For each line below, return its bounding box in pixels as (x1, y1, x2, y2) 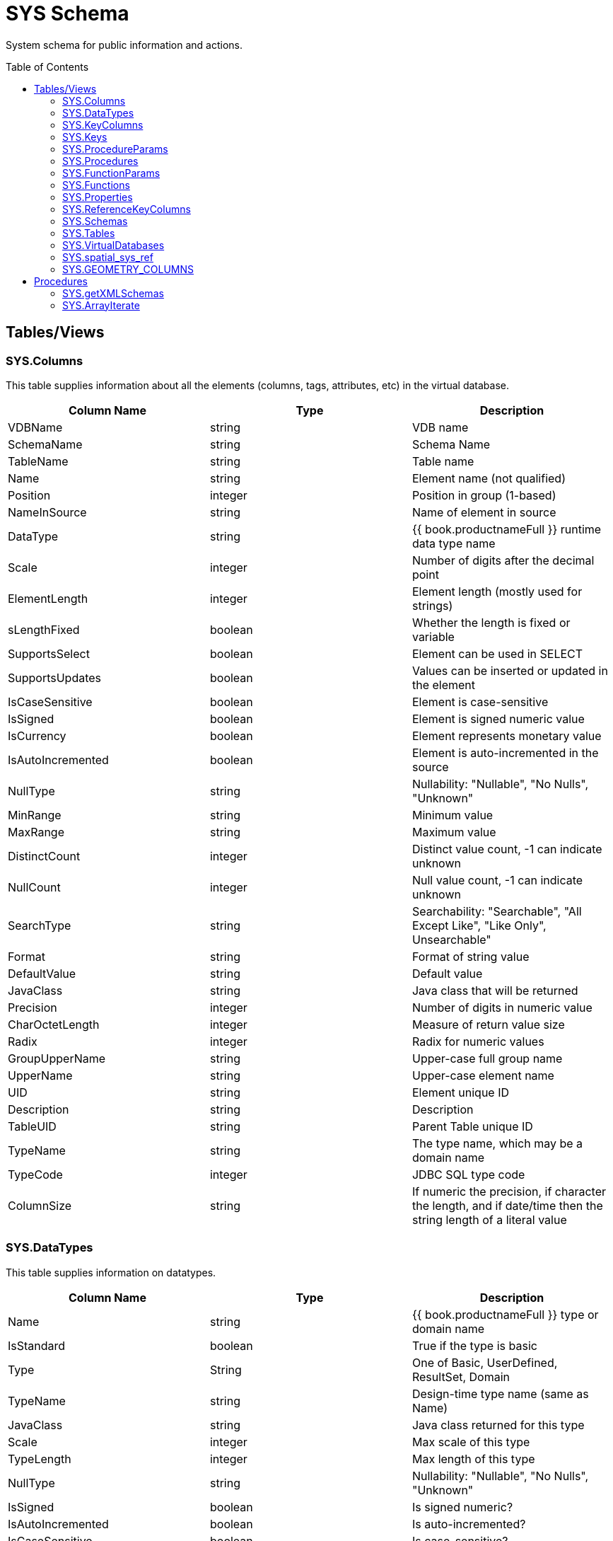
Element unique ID (411, 1085, 510, 1100)
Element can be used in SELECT (411, 646, 583, 661)
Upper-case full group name (411, 1051, 563, 1066)
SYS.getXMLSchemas (62, 287, 164, 299)
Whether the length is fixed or (411, 615, 571, 630)
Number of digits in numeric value (411, 1000, 592, 1015)
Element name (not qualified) (411, 471, 566, 485)
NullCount (8, 879, 61, 894)
